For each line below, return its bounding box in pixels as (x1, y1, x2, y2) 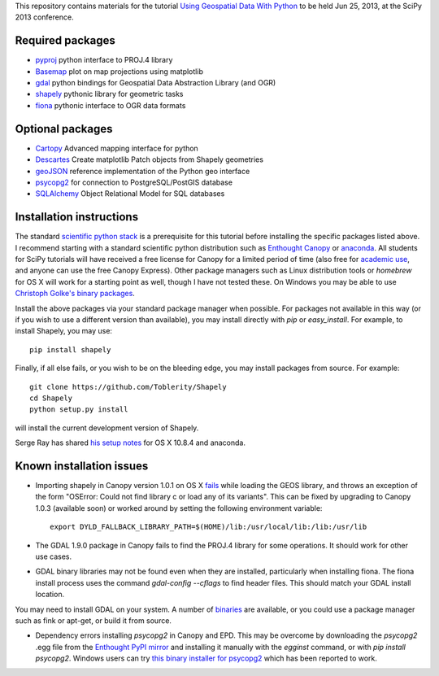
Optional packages (15, 122, 113, 136)
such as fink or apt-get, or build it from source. (15, 615, 172, 626)
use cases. (35, 552, 72, 561)
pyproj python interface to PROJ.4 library (35, 55, 173, 65)
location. (35, 590, 65, 600)
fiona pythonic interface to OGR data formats (35, 100, 186, 110)
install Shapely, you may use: (15, 326, 113, 336)
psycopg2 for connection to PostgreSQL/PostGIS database (35, 177, 233, 187)
